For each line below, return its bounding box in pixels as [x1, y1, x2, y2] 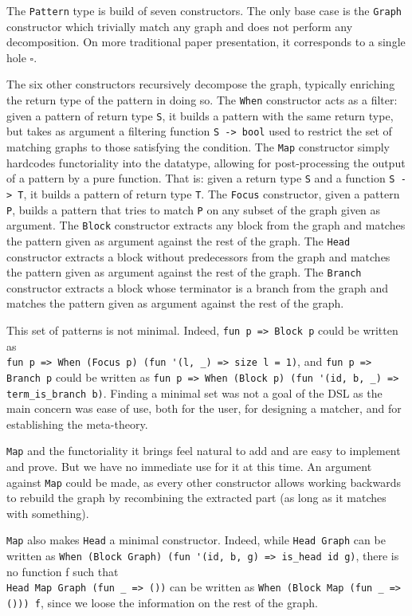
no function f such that [6, 563, 119, 579]
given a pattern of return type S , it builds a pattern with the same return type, [6, 107, 394, 124]
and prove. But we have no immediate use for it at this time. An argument [6, 458, 372, 475]
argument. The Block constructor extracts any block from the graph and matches [6, 217, 406, 233]
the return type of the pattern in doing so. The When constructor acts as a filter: [6, 92, 398, 108]
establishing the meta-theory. [6, 415, 148, 432]
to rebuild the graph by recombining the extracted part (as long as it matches [6, 489, 386, 506]
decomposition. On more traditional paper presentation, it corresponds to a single [6, 33, 406, 50]
